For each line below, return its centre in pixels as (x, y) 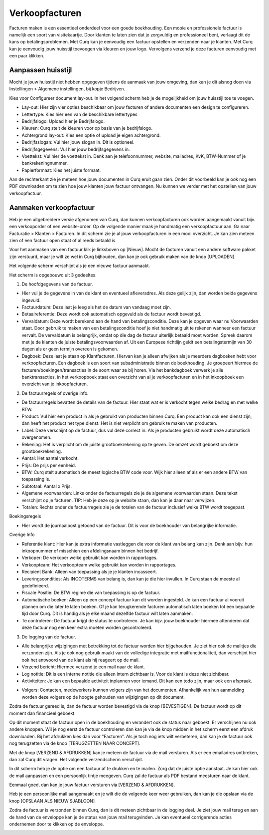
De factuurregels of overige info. (55, 393)
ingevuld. (31, 300)
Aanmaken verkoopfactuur (52, 207)
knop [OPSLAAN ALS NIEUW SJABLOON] (52, 801)
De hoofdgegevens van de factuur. (57, 284)
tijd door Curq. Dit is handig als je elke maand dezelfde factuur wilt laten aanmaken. (107, 613)
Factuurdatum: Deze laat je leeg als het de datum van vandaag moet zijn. (96, 307)
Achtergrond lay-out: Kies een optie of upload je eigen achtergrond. (91, 135)
